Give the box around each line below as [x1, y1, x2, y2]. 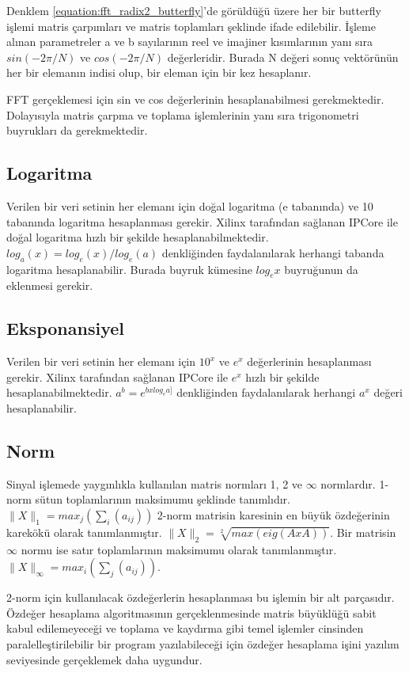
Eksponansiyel [6, 316, 124, 340]
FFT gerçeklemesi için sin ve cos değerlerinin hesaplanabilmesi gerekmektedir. [6, 90, 384, 107]
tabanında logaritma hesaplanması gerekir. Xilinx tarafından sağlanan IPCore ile [6, 213, 398, 230]
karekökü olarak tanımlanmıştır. [6, 523, 162, 540]
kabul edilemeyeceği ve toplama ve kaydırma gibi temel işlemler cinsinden [6, 620, 364, 637]
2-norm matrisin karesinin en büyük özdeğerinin [157, 506, 390, 523]
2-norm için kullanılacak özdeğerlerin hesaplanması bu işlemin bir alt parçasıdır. [6, 589, 395, 606]
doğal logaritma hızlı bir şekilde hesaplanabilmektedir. [6, 229, 269, 245]
